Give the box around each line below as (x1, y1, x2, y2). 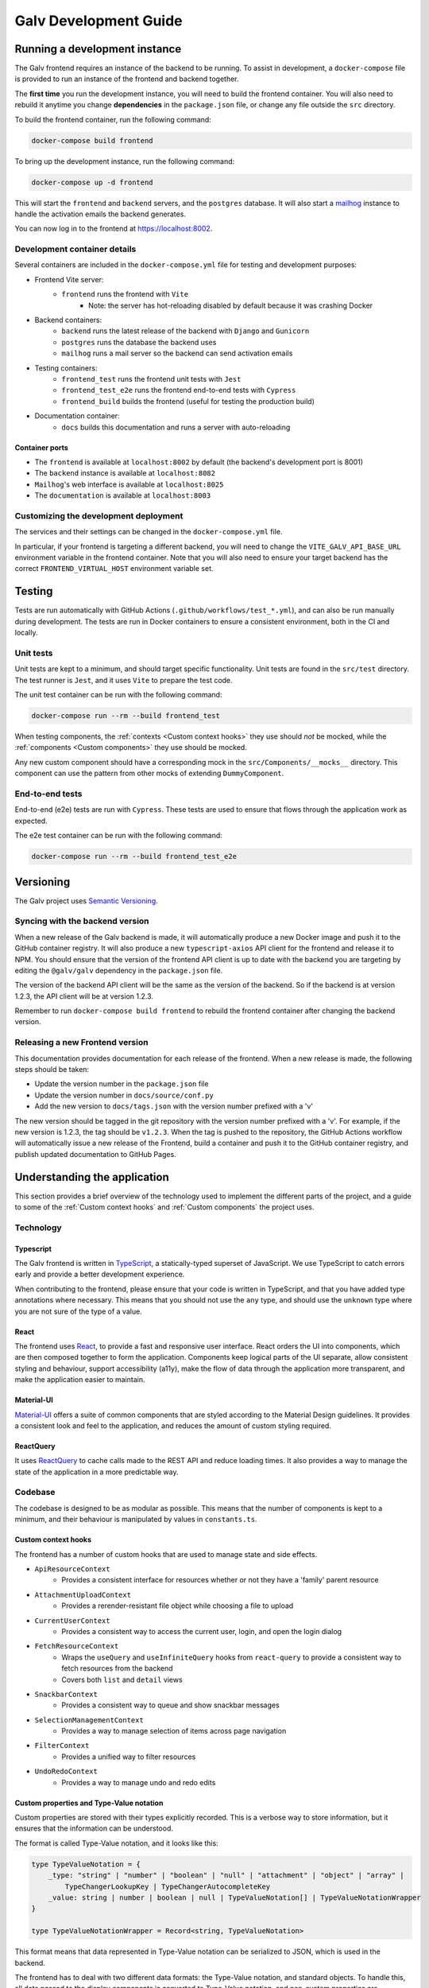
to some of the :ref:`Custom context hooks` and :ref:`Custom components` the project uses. (14, 1202, 315, 1212)
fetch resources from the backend (61, 1664, 174, 1673)
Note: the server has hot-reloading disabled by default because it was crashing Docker (88, 301, 373, 310)
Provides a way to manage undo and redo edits (61, 1777, 216, 1787)
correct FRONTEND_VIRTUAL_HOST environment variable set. (14, 564, 214, 573)
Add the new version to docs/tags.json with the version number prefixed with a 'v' (34, 1101, 314, 1111)
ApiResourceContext (34, 1564, 110, 1574)
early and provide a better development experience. (14, 1269, 185, 1279)
